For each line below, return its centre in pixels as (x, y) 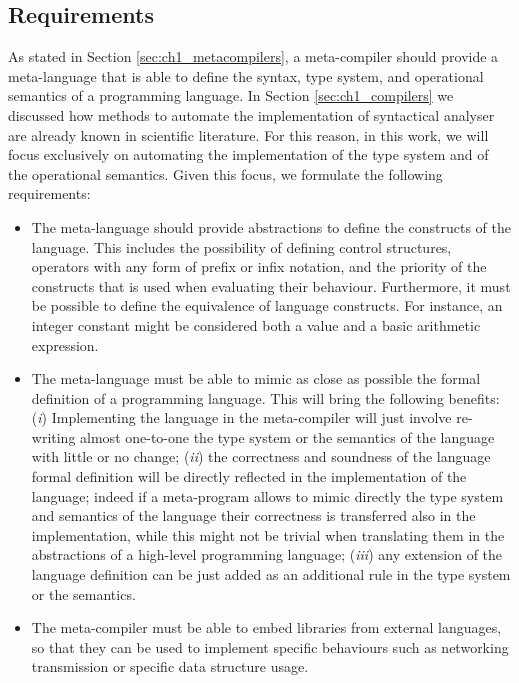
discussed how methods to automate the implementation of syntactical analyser (251, 114)
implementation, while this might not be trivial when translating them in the (268, 534)
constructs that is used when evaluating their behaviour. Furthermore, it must (271, 285)
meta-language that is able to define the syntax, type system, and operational (246, 75)
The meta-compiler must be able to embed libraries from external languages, (266, 627)
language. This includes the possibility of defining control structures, (241, 246)
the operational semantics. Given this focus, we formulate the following (225, 173)
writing (53, 436)
